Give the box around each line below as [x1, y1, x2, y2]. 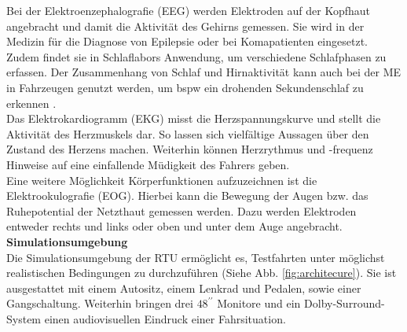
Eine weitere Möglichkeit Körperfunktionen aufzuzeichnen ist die [6, 172, 317, 188]
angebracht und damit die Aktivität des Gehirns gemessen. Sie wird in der [6, 17, 365, 34]
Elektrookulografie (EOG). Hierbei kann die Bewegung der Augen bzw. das [6, 187, 368, 204]
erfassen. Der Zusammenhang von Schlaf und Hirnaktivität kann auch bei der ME [6, 64, 401, 80]
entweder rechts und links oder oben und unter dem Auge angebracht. [6, 218, 343, 234]
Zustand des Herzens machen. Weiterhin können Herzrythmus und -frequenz [6, 141, 373, 157]
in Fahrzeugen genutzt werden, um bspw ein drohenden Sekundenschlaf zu [6, 79, 364, 95]
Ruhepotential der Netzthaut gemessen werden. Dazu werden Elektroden [6, 202, 357, 219]
